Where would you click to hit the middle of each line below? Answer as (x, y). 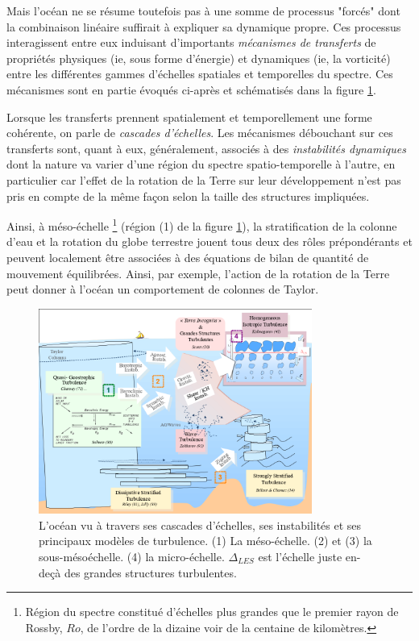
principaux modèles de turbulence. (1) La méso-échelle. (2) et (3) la (205, 541)
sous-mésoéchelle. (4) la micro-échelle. (132, 556)
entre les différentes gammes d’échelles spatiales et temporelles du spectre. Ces (200, 74)
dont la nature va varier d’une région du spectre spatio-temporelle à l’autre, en (201, 164)
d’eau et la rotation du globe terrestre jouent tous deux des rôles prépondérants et (209, 241)
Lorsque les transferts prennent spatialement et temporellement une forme (189, 117)
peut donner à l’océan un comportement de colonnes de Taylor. (163, 289)
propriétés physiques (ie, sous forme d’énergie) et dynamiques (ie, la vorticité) (199, 58)
